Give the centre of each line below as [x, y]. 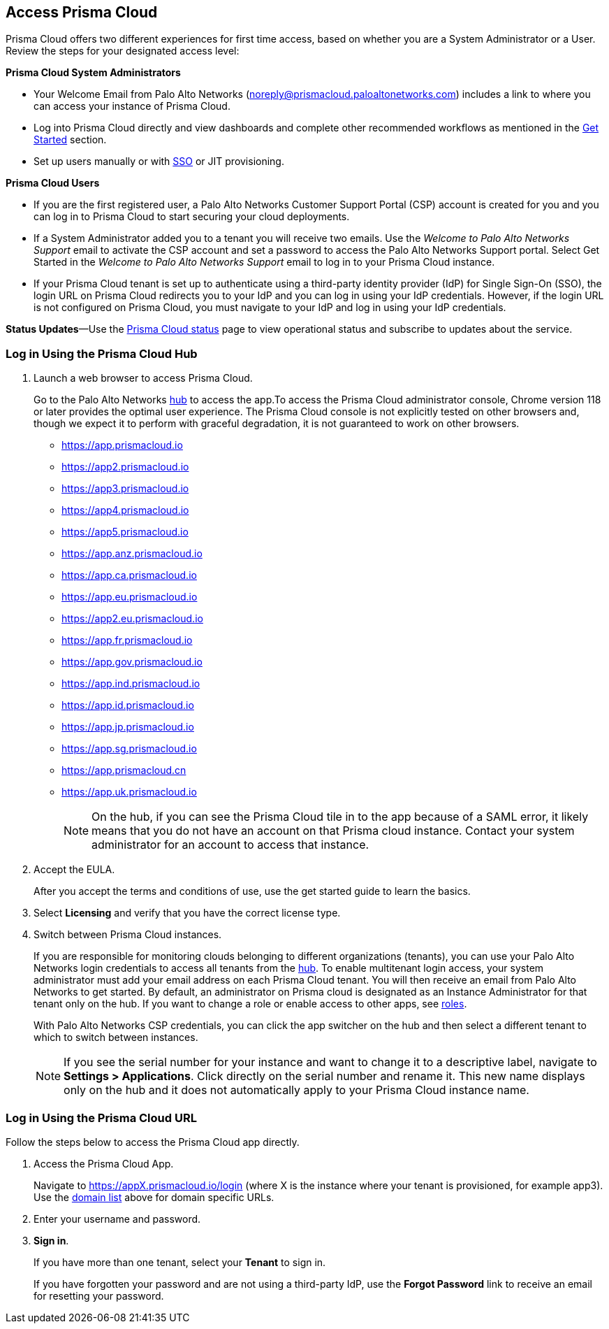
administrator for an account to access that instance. [230, 845]
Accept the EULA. [74, 870]
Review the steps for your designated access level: [123, 51]
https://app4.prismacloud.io [125, 510]
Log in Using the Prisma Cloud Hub [102, 353]
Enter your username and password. [117, 1219]
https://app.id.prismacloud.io [128, 705]
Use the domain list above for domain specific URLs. [154, 1197]
